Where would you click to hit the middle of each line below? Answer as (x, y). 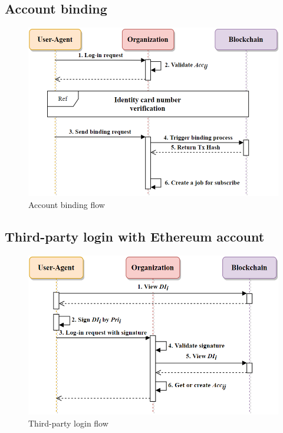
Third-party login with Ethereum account (135, 236)
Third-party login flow (68, 423)
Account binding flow (67, 204)
